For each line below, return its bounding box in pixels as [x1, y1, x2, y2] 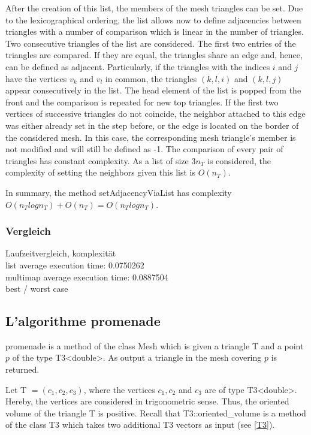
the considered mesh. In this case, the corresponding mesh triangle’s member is [5, 131, 296, 143]
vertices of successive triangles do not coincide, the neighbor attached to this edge [5, 107, 306, 120]
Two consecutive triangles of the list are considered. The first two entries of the [5, 37, 296, 49]
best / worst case [5, 282, 68, 295]
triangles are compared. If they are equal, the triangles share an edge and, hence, [5, 49, 303, 61]
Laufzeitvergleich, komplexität [5, 247, 116, 259]
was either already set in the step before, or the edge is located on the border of [5, 119, 299, 131]
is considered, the [207, 154, 271, 167]
